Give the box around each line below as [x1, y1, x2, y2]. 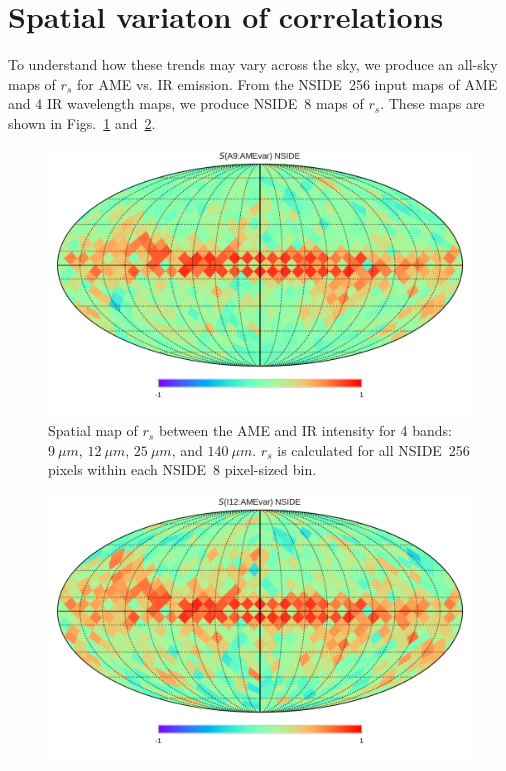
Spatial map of [48, 420, 138, 441]
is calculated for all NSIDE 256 [277, 439, 470, 460]
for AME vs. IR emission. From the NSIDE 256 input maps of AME [76, 73, 498, 94]
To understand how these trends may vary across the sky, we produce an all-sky [8, 54, 498, 75]
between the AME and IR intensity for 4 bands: [158, 420, 452, 441]
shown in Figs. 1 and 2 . [8, 112, 156, 133]
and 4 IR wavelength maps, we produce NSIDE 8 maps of [8, 93, 364, 114]
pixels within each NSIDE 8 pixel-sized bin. [48, 459, 317, 480]
